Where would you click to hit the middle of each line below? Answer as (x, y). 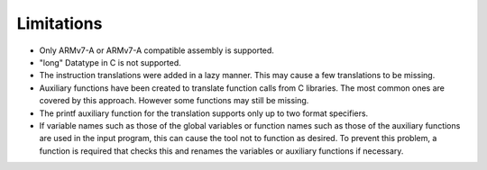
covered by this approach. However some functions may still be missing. (174, 101)
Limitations (60, 23)
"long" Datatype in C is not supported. (110, 62)
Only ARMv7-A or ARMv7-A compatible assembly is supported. (157, 50)
